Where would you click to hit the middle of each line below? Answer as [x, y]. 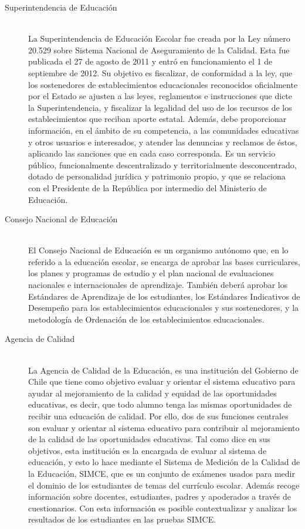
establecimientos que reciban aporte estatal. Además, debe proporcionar [157, 119]
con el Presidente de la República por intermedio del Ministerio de [148, 187]
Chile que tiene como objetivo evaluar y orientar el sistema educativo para [162, 382]
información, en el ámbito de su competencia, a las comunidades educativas [164, 130]
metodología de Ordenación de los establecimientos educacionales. [146, 319]
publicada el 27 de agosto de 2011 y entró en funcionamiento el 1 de [150, 61]
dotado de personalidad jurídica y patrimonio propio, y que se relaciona [157, 176]
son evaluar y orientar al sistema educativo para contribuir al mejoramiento [164, 427]
